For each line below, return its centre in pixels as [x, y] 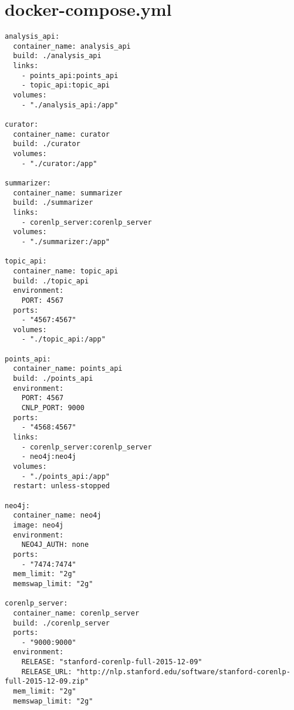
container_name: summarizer [68, 193]
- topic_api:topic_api [65, 85]
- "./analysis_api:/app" [70, 105]
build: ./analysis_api [57, 56]
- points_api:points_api [70, 75]
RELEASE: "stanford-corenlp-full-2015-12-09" [112, 662]
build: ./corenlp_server [61, 623]
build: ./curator [47, 144]
